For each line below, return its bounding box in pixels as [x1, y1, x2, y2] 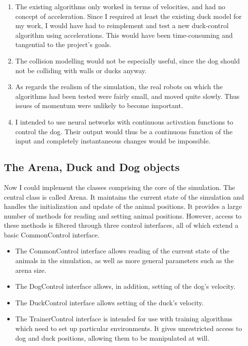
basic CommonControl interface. [4, 229, 100, 239]
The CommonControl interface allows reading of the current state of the [15, 246, 230, 256]
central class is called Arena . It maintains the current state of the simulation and [4, 191, 244, 202]
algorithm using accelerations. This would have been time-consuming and [15, 30, 233, 40]
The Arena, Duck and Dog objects [4, 159, 180, 174]
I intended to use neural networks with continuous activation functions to [15, 116, 233, 126]
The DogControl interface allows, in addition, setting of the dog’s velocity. [15, 281, 235, 291]
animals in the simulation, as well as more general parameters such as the [15, 255, 234, 266]
